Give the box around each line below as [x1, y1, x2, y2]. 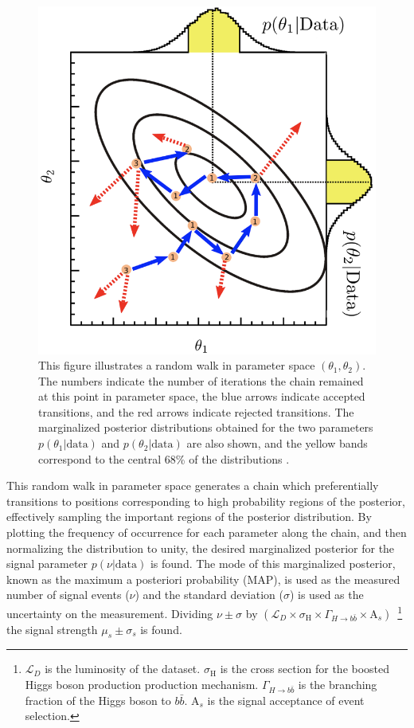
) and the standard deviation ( [135, 586, 283, 603]
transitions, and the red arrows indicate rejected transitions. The [38, 403, 354, 420]
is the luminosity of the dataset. [45, 660, 201, 677]
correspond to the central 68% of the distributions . [38, 450, 290, 467]
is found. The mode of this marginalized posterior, [150, 555, 396, 572]
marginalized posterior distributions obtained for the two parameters [38, 419, 373, 436]
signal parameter [6, 555, 88, 572]
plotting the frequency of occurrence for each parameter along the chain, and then [6, 524, 407, 541]
